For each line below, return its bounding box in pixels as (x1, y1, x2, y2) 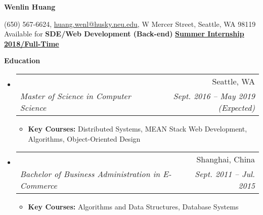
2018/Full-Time (4, 38, 59, 49)
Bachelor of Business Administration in (20, 168, 160, 180)
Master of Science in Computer (20, 90, 131, 102)
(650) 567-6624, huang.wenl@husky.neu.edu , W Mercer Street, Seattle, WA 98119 (4, 18, 256, 29)
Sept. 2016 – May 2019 (173, 90, 255, 102)
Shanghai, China (196, 153, 255, 165)
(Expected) (218, 101, 255, 113)
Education (4, 55, 40, 66)
